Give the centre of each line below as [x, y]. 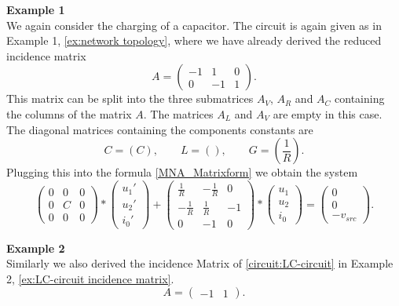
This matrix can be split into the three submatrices [130, 98]
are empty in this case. [328, 113]
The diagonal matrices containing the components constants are [160, 129]
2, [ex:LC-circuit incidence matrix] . [90, 278]
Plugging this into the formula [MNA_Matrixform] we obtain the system [182, 172]
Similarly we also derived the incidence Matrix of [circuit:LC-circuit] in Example [200, 263]
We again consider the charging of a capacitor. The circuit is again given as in [194, 25]
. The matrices [178, 113]
